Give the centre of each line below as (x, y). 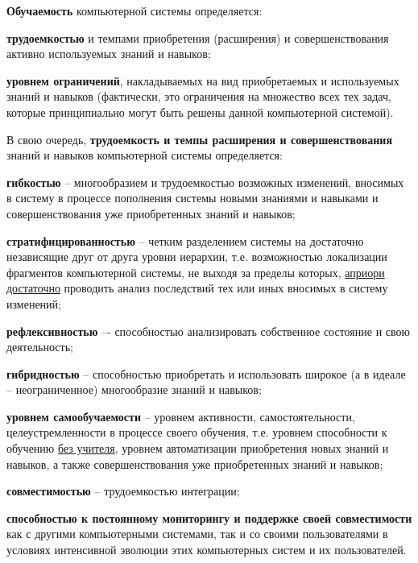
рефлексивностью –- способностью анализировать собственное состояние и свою (208, 331)
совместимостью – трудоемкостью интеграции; (123, 491)
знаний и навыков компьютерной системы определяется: (145, 155)
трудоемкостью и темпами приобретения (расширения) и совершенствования (198, 37)
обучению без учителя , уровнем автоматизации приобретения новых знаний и (198, 448)
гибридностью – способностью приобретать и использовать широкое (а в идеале (206, 373)
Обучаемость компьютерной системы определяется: (135, 10)
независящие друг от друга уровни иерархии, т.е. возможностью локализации (197, 257)
